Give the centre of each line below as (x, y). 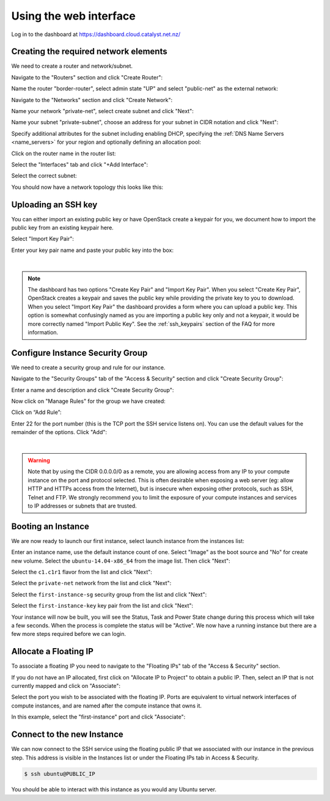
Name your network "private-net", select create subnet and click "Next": (102, 111)
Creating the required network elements (89, 52)
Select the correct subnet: (44, 176)
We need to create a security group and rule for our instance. (88, 367)
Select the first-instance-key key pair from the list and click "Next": (102, 606)
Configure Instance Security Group (79, 353)
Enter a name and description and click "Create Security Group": (93, 390)
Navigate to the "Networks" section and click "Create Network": (92, 100)
